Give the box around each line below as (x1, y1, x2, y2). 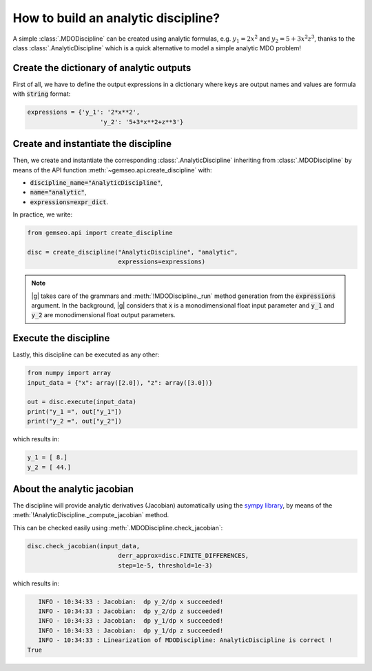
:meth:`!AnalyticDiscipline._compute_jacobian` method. (12, 511, 169, 519)
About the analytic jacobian (12, 483, 134, 494)
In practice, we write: (12, 210, 72, 219)
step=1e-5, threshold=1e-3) (118, 561, 213, 569)
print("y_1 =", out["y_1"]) (27, 408, 122, 415)
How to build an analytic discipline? (12, 10, 220, 26)
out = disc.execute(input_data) (27, 398, 137, 406)
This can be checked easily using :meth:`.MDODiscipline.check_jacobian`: (12, 523, 223, 532)
